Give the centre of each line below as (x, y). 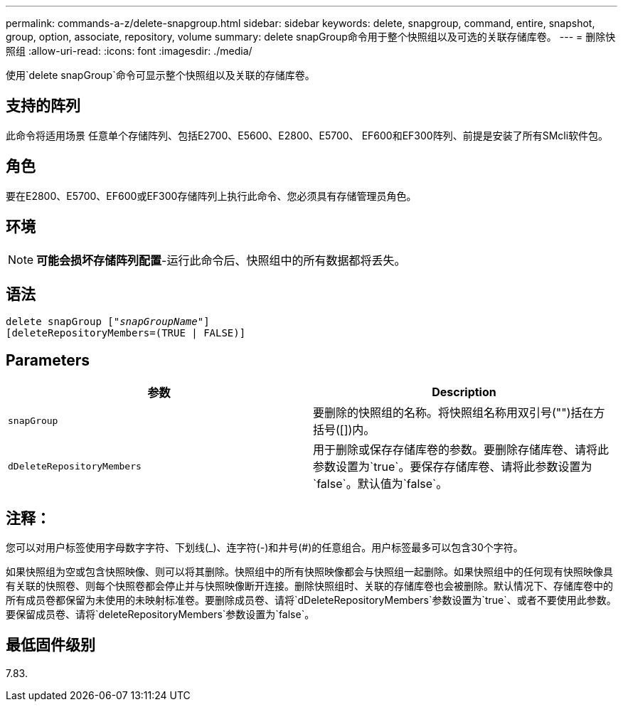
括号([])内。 (344, 430)
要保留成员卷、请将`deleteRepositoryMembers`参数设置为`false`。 (160, 615)
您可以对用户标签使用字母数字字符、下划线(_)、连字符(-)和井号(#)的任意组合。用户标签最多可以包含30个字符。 (265, 548)
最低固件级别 (50, 645)
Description (464, 392)
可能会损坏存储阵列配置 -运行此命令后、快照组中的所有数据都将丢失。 (221, 260)
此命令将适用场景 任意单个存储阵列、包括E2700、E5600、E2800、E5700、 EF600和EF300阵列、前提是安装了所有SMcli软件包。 (307, 135)
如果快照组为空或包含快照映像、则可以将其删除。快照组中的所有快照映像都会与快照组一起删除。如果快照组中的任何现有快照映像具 (309, 572)
